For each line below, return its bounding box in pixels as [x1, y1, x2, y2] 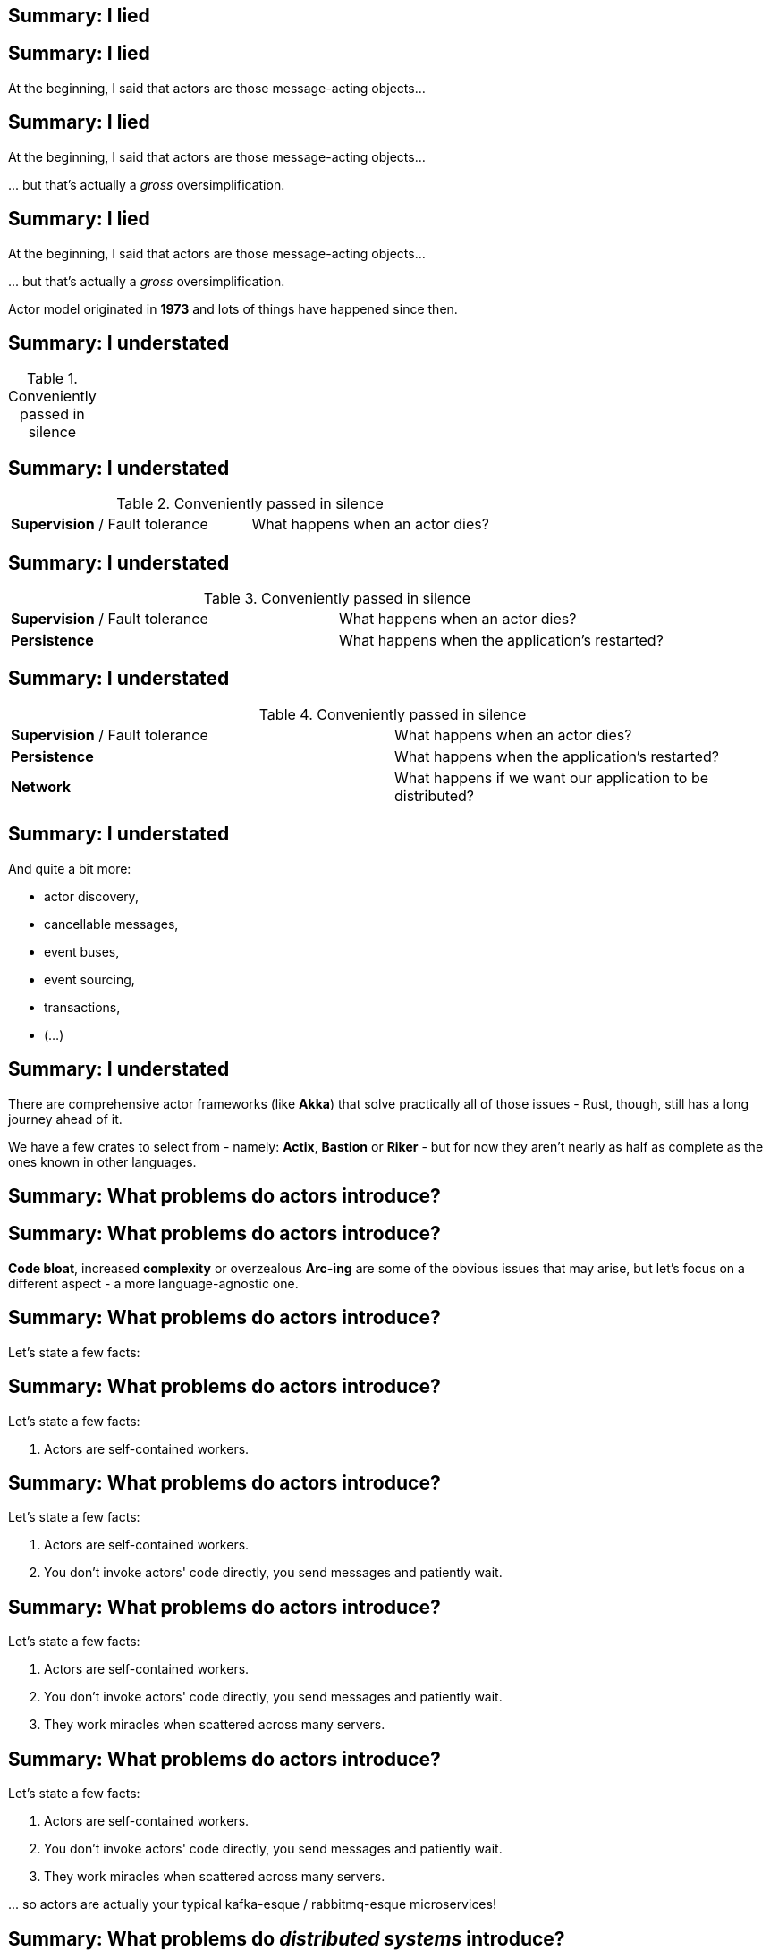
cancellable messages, [44, 916, 179, 932]
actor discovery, [44, 888, 139, 904]
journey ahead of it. [8, 1110, 123, 1127]
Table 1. [27, 369, 78, 388]
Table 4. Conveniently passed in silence [258, 705, 527, 723]
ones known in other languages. [8, 1153, 197, 1169]
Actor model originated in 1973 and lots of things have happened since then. [8, 300, 458, 317]
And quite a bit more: [8, 860, 131, 876]
